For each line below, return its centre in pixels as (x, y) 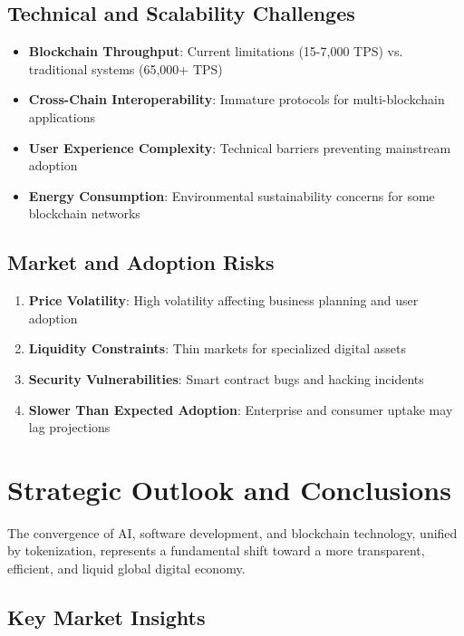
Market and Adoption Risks (141, 262)
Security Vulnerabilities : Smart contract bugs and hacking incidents (226, 378)
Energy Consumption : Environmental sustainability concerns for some (232, 195)
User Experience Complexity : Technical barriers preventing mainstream (240, 147)
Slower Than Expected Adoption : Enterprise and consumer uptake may (241, 409)
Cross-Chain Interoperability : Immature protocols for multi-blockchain (237, 99)
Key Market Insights (106, 617)
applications (62, 116)
